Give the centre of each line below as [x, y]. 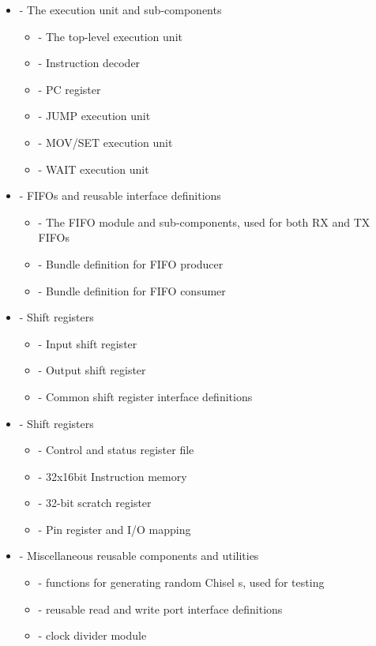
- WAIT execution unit [94, 169]
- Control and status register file [116, 450]
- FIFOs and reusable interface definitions [120, 195]
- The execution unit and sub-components [120, 9]
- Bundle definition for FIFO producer [131, 263]
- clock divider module [92, 635]
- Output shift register [92, 370]
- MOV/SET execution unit [105, 142]
